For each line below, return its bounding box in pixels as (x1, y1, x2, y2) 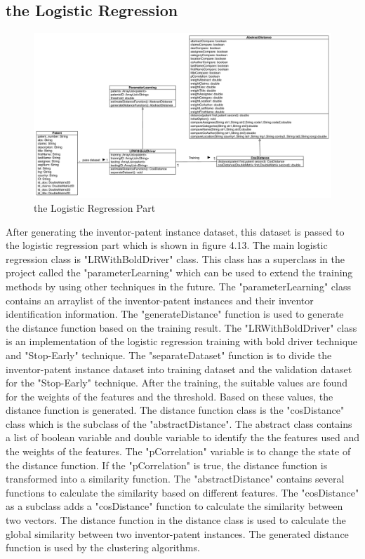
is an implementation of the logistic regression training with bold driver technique (6, 334, 358, 349)
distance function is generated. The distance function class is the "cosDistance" (6, 403, 345, 417)
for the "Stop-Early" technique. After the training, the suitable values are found (6, 375, 348, 390)
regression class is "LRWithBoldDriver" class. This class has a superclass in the (6, 251, 345, 266)
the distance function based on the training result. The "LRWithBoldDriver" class (6, 320, 357, 335)
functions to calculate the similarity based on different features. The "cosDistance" (6, 485, 359, 499)
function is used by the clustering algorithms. (6, 540, 200, 555)
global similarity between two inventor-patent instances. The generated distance (6, 526, 349, 541)
